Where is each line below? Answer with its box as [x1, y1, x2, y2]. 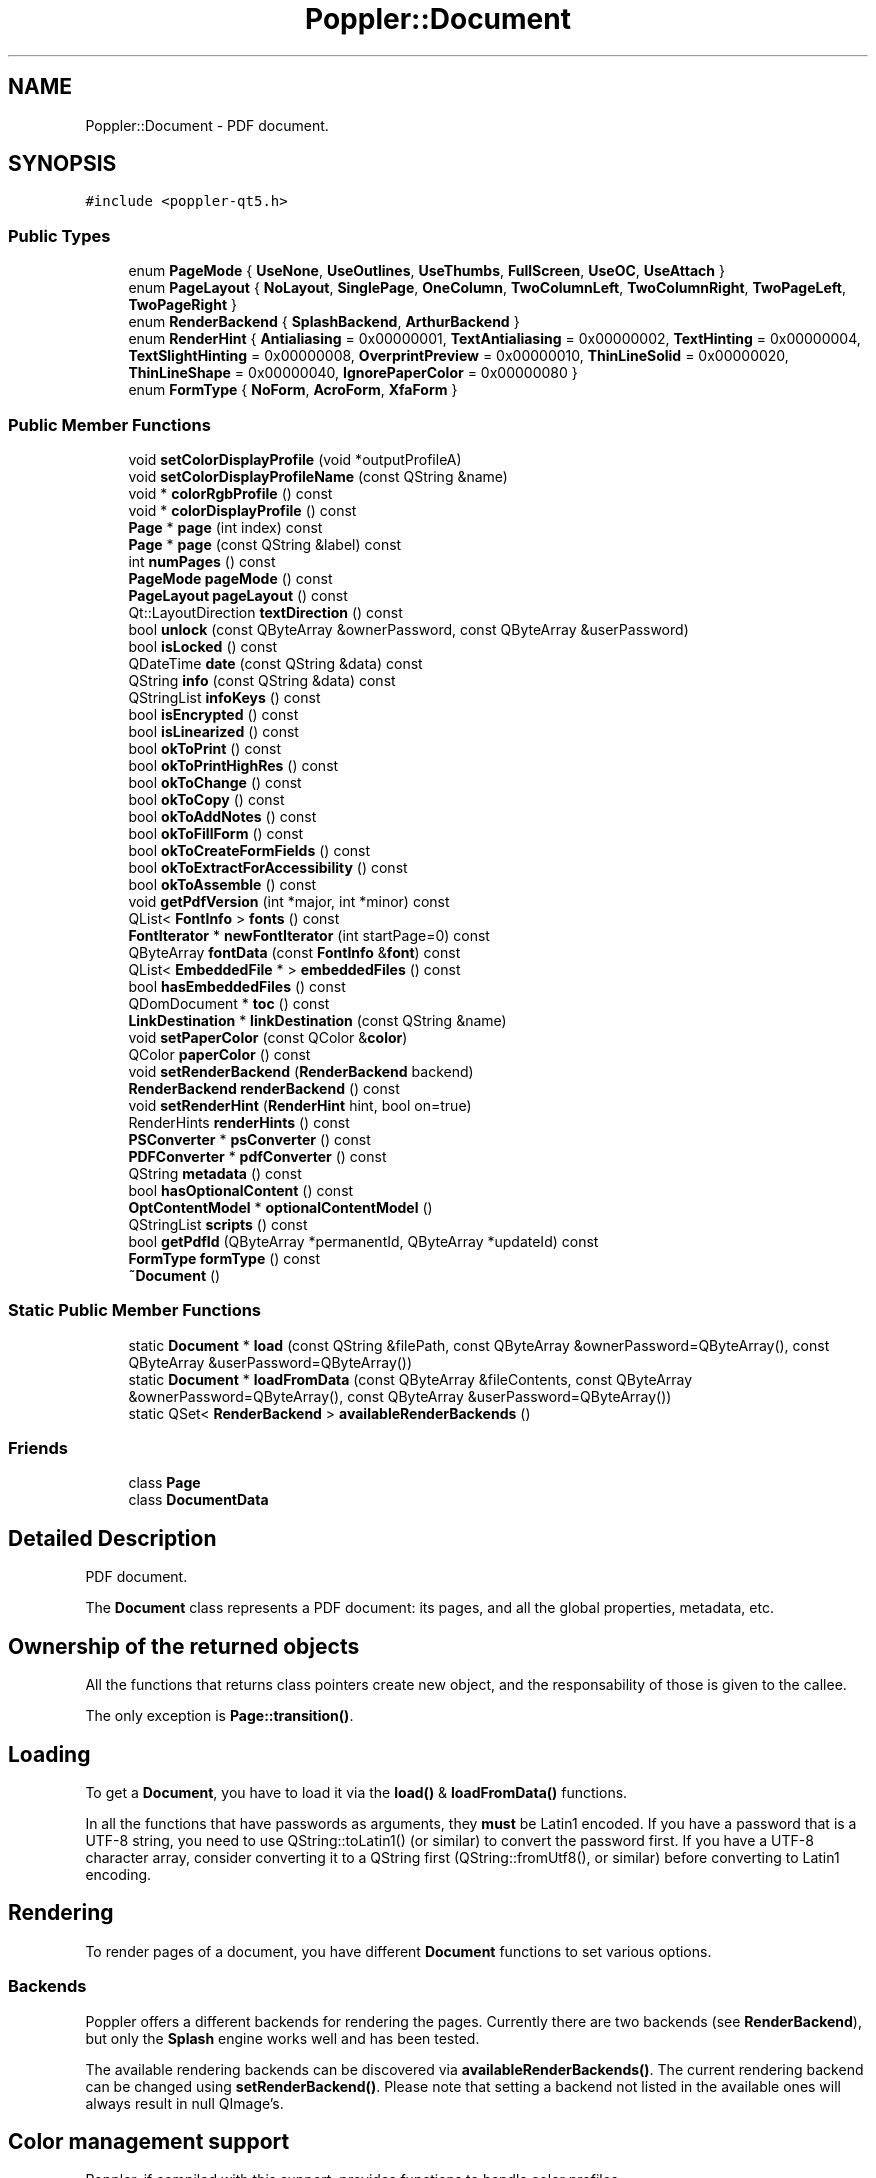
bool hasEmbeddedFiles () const [128, 977, 346, 995]
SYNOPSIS [8, 151, 117, 177]
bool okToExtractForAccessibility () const [128, 858, 408, 876]
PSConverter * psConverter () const [128, 1130, 371, 1148]
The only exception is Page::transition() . [85, 1707, 354, 1725]
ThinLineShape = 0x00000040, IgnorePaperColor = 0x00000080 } [128, 364, 578, 382]
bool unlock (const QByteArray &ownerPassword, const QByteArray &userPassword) [128, 620, 689, 638]
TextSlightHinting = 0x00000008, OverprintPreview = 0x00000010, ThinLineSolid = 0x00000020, [128, 347, 789, 365]
